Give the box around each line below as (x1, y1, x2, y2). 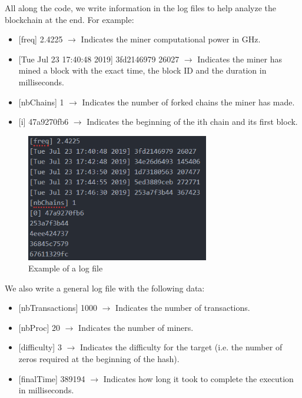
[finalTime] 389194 (18, 372, 85, 384)
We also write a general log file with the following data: (5, 281, 205, 294)
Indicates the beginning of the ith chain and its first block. (87, 115, 298, 128)
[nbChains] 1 (18, 95, 64, 108)
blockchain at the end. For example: (5, 13, 134, 25)
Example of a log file (28, 262, 103, 274)
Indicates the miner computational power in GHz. (81, 33, 261, 45)
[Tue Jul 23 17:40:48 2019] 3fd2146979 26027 (18, 52, 180, 65)
